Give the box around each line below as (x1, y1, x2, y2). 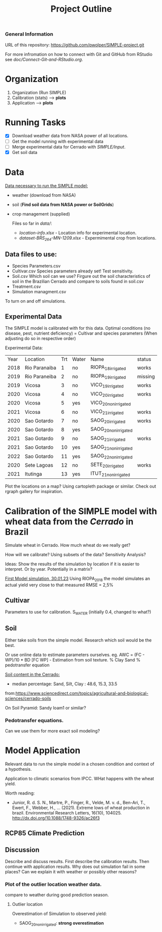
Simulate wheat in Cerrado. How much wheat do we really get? (5, 542, 131, 548)
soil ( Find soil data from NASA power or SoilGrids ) (12, 202, 114, 207)
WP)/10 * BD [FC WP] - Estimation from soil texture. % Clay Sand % (5, 657, 141, 662)
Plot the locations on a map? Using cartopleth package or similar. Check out (5, 483, 156, 489)
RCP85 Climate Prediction (5, 829, 85, 837)
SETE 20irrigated (90, 461, 124, 469)
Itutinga (25, 470, 43, 477)
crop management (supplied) (12, 211, 70, 217)
